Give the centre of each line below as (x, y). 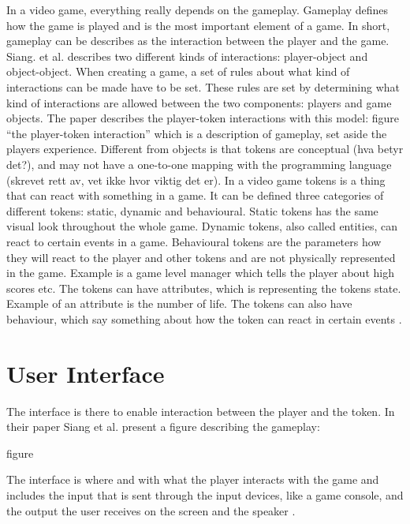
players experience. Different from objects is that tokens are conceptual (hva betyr (205, 149)
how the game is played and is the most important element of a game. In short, (198, 25)
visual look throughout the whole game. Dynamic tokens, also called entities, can (202, 226)
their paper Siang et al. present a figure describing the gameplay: (163, 427)
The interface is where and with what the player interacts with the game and (193, 479)
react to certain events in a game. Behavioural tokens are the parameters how (194, 241)
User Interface (86, 373)
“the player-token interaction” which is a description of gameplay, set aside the (197, 133)
